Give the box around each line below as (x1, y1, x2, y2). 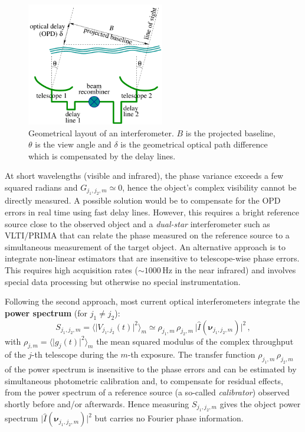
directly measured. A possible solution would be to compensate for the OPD (5, 194, 281, 207)
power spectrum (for (5, 306, 87, 319)
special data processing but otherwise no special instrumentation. (5, 275, 241, 287)
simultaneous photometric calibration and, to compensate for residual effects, (5, 374, 283, 387)
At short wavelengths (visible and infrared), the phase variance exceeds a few (5, 169, 284, 182)
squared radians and (5, 181, 78, 193)
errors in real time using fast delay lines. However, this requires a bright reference (5, 206, 299, 218)
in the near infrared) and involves (175, 263, 296, 276)
